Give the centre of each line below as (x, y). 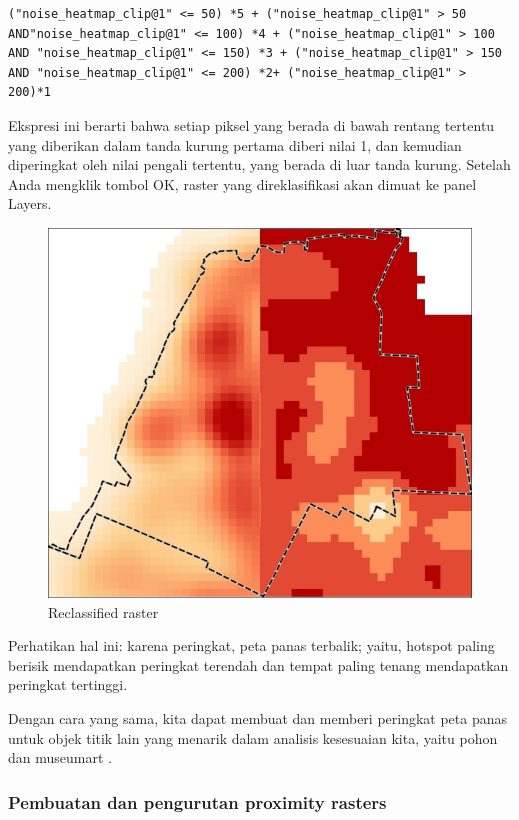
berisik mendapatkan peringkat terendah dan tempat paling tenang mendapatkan (258, 664)
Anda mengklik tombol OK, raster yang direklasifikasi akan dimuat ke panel (242, 183)
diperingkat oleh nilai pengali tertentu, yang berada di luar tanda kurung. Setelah (259, 164)
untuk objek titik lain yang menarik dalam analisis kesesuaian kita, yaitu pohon (253, 737)
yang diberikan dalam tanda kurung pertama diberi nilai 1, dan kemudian (235, 144)
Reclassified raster (103, 611)
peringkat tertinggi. (68, 684)
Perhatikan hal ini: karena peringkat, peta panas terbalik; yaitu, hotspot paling (251, 645)
